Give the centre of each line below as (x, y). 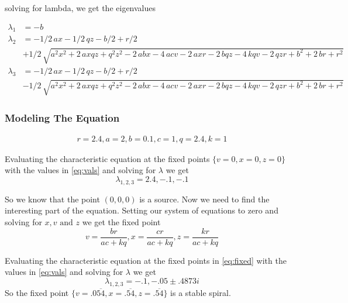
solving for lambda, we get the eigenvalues (80, 8)
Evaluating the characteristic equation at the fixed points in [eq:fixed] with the (146, 260)
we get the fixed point (121, 222)
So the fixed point (37, 292)
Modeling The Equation (62, 117)
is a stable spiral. (201, 292)
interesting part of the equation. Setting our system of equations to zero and (142, 210)
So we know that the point (52, 199)
